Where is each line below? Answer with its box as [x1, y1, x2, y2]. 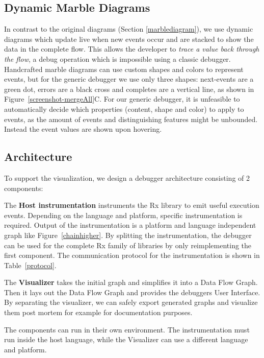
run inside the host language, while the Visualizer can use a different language [4, 334, 248, 345]
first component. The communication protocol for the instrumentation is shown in [4, 250, 260, 260]
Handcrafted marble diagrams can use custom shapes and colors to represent [4, 63, 244, 74]
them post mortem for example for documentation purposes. [4, 307, 193, 318]
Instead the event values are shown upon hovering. [4, 124, 162, 134]
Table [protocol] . [4, 259, 57, 270]
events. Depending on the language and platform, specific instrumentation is [4, 209, 243, 220]
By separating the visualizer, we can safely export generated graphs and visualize [4, 297, 258, 307]
